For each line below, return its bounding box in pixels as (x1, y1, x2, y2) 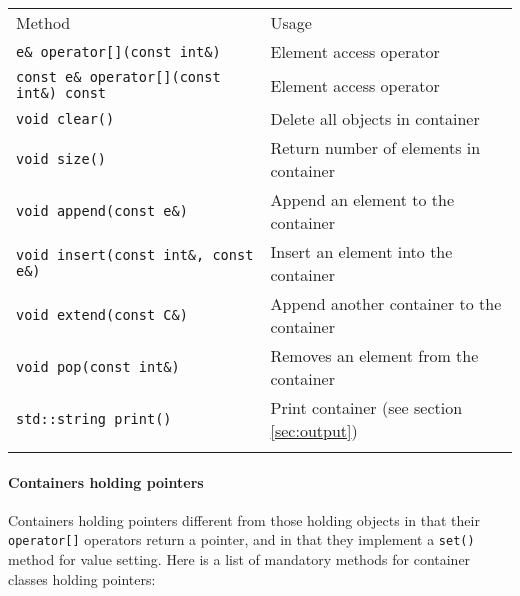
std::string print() (16, 411, 172, 427)
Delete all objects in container (270, 107, 480, 130)
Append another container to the (270, 292, 502, 315)
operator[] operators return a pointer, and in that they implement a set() (8, 529, 475, 550)
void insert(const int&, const (16, 247, 254, 263)
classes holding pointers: (8, 568, 156, 589)
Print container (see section (270, 396, 463, 419)
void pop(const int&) (16, 359, 180, 375)
